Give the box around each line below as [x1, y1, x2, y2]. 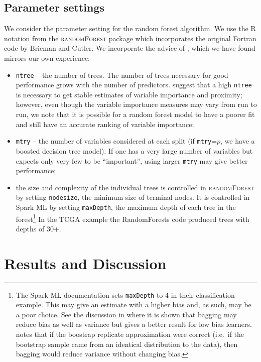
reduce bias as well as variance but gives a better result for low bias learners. [16, 319, 252, 329]
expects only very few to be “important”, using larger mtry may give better [16, 155, 248, 166]
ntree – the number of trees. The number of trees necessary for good [16, 69, 228, 80]
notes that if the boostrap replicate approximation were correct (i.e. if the [16, 329, 244, 339]
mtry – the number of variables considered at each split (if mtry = [16, 136, 217, 146]
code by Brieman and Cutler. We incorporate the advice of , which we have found [4, 43, 255, 53]
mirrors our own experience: [4, 52, 90, 63]
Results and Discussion [4, 253, 167, 273]
